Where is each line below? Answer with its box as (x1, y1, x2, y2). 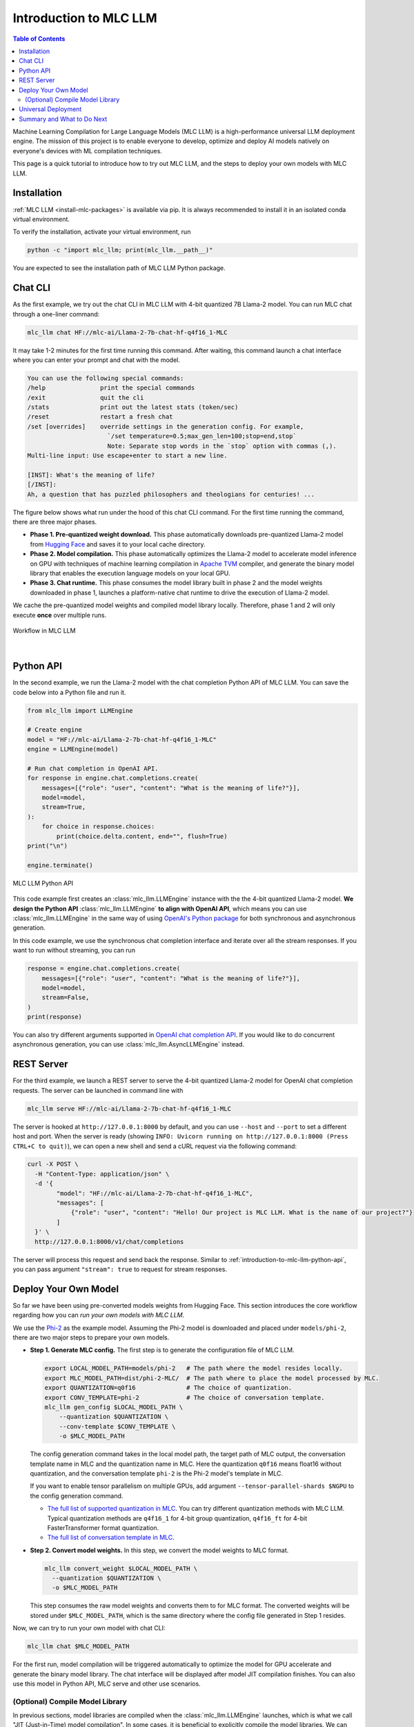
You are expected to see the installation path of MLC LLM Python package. (12, 264, 226, 272)
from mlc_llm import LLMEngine (27, 707, 134, 714)
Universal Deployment (19, 105, 82, 113)
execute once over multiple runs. (12, 611, 107, 619)
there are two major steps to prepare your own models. (12, 1333, 170, 1342)
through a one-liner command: (12, 309, 100, 318)
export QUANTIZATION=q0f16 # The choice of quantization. (44, 1384, 293, 1392)
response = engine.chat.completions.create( (27, 964, 181, 973)
